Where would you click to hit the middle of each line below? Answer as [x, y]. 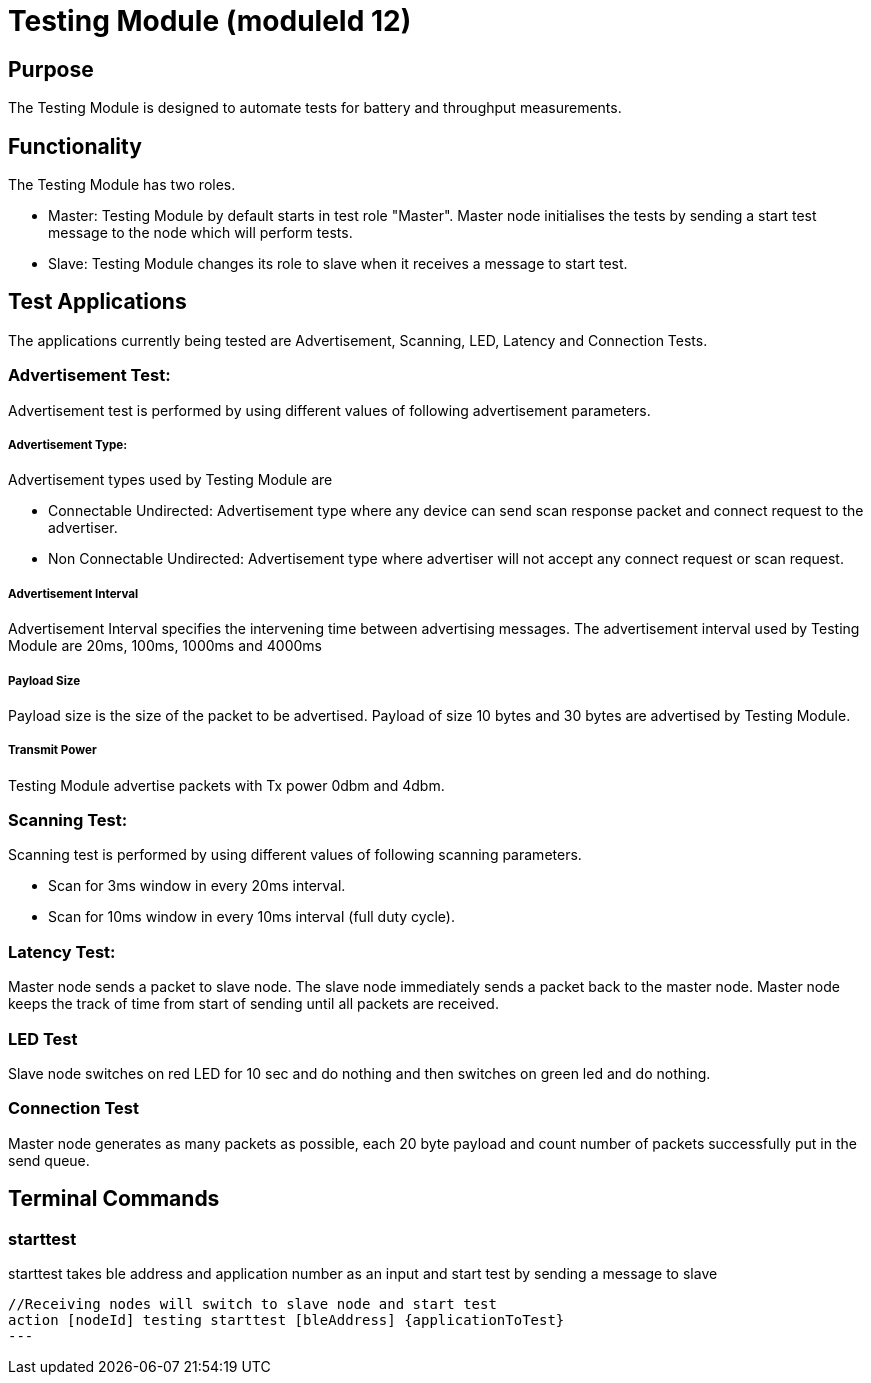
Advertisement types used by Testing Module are [170, 480]
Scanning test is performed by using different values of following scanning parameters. [295, 855]
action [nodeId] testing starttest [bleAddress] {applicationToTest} [286, 1319]
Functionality [75, 146]
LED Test [43, 1038]
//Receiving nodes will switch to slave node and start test [252, 1303]
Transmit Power [52, 750]
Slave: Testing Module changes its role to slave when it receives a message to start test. [338, 264]
